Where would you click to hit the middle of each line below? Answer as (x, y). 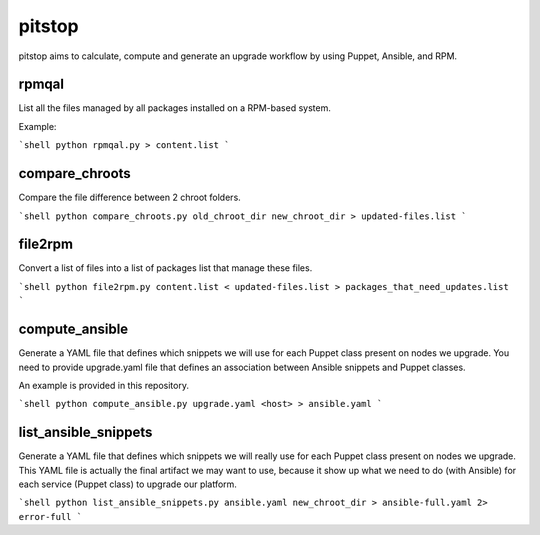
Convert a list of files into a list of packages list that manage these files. (165, 268)
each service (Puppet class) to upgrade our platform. (127, 484)
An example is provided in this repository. (104, 385)
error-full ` (50, 516)
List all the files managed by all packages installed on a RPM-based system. (175, 108)
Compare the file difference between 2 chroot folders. (130, 197)
